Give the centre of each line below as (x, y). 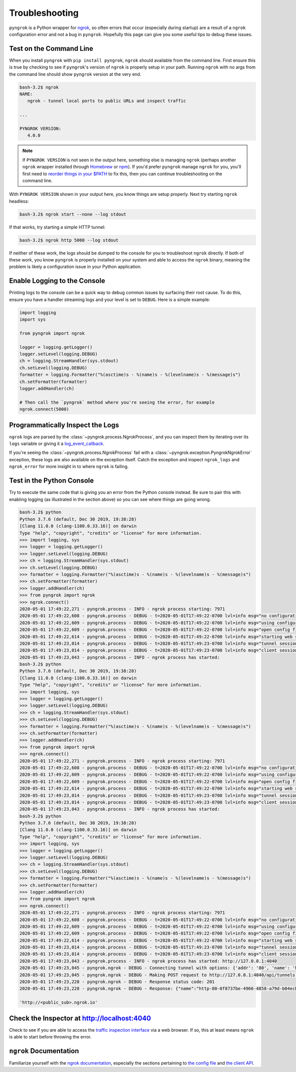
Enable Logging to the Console (57, 281)
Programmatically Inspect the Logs (64, 425)
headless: (19, 201)
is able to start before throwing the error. (50, 1037)
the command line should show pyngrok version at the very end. (75, 74)
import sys (33, 320)
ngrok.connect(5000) (44, 409)
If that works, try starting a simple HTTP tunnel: (57, 227)
